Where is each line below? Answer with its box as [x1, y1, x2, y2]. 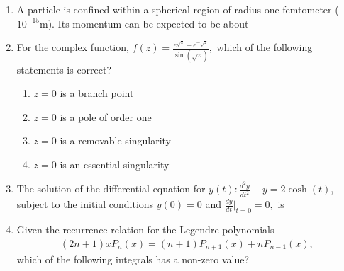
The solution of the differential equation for [16, 181, 206, 196]
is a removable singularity [60, 133, 171, 148]
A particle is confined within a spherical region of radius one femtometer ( [16, 2, 339, 16]
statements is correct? [16, 62, 112, 76]
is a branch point [60, 86, 134, 100]
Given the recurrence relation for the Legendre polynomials [16, 222, 274, 237]
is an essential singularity [60, 156, 170, 171]
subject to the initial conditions [16, 197, 154, 212]
